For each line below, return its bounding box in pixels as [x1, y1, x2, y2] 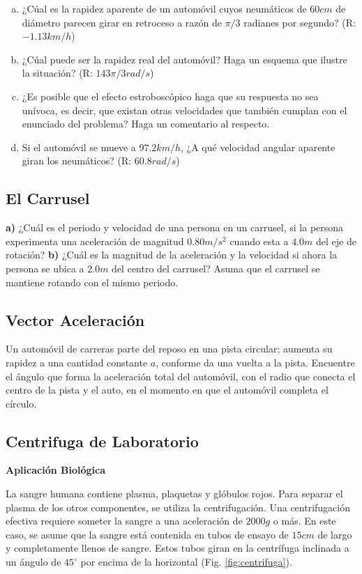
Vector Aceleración [6, 309, 145, 330]
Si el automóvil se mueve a [22, 139, 136, 154]
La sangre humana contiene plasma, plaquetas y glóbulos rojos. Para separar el [6, 486, 343, 501]
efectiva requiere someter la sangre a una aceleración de [6, 513, 243, 528]
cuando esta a [229, 233, 289, 248]
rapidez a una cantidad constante [6, 355, 148, 369]
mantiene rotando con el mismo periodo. [6, 274, 179, 289]
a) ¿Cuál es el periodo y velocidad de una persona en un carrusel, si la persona [6, 220, 344, 235]
